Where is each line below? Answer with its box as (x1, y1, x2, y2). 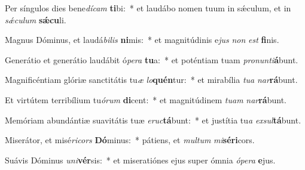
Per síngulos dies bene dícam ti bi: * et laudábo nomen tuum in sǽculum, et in (5, 2, 291, 14)
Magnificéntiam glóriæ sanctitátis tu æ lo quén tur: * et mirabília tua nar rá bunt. (5, 73, 298, 86)
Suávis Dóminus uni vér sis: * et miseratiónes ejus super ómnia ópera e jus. (5, 153, 276, 166)
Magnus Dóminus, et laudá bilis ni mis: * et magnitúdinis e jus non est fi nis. (5, 33, 279, 46)
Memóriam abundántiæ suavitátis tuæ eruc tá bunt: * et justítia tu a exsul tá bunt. (5, 113, 301, 126)
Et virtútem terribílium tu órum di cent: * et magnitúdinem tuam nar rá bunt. (5, 93, 286, 106)
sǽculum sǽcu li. (5, 13, 66, 26)
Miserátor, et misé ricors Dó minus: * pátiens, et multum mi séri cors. (5, 134, 255, 146)
